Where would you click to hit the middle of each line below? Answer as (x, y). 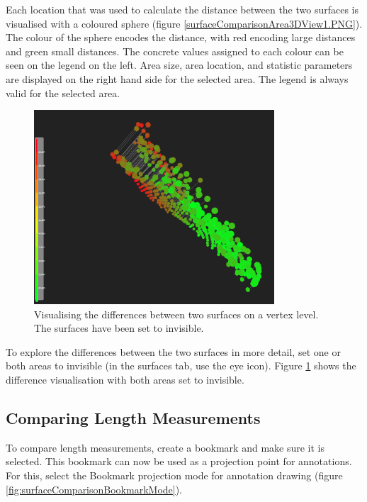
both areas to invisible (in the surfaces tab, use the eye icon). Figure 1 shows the (181, 366)
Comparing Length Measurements (133, 418)
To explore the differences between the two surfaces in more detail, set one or (173, 351)
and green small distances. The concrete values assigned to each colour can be (175, 51)
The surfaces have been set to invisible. (119, 328)
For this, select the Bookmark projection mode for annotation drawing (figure (174, 475)
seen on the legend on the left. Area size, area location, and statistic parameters (179, 65)
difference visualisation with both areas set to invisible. (125, 380)
